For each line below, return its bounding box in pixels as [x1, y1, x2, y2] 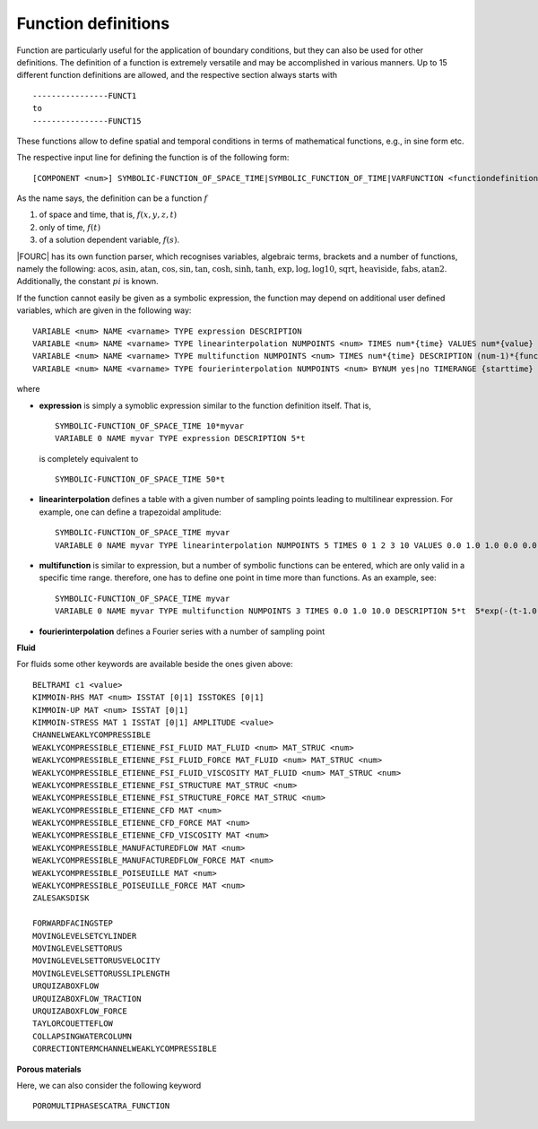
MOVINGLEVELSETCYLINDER [32, 931, 137, 941]
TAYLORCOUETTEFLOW [32, 1019, 114, 1029]
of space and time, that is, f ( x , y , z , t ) [39, 209, 178, 220]
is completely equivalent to [39, 453, 139, 464]
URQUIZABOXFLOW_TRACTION [32, 994, 142, 1003]
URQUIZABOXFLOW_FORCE [32, 1005, 127, 1016]
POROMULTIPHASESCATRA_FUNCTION [32, 1101, 170, 1111]
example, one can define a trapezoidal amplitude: [39, 507, 221, 517]
